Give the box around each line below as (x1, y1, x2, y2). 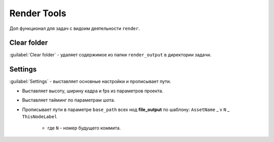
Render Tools (9, 8, 66, 19)
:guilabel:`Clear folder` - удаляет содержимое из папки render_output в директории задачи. (9, 52, 212, 58)
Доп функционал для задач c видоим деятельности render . (9, 25, 140, 31)
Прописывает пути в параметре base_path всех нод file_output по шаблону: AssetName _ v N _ (22, 106, 230, 113)
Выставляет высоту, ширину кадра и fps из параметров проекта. (22, 88, 163, 94)
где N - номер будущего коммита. (47, 125, 121, 131)
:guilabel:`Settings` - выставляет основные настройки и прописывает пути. (9, 79, 172, 85)
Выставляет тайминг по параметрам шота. (22, 97, 115, 103)
